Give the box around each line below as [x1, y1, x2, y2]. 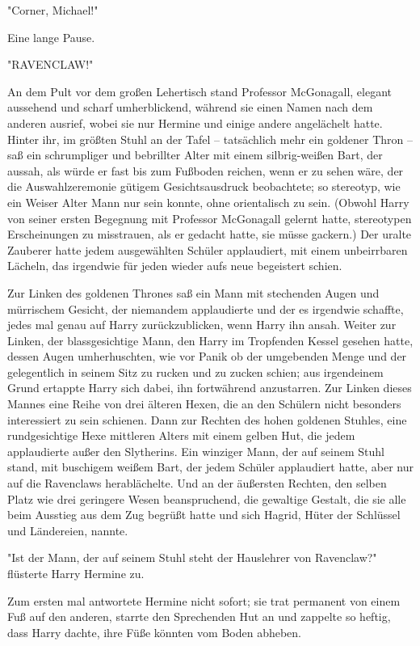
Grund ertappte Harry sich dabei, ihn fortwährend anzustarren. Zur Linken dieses [7, 379, 412, 396]
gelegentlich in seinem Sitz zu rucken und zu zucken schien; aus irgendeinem [7, 363, 384, 380]
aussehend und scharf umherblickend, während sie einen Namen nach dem [7, 99, 373, 116]
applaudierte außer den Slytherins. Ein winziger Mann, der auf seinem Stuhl [7, 442, 384, 459]
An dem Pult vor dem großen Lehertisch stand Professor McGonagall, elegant [7, 82, 393, 99]
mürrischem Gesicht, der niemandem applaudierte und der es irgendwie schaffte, [7, 300, 404, 317]
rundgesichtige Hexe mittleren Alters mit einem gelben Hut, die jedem [7, 427, 355, 444]
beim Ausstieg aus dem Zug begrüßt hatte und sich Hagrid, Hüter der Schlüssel [7, 506, 401, 523]
